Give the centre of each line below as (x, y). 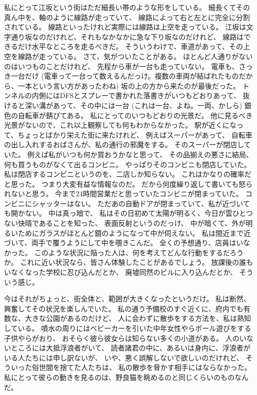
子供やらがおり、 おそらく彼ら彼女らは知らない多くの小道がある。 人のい (125, 338)
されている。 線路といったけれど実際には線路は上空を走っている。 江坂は (125, 27)
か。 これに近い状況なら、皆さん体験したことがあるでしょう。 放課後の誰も (129, 262)
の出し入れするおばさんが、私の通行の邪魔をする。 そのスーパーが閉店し (124, 144)
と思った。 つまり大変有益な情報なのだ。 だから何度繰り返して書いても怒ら (128, 183)
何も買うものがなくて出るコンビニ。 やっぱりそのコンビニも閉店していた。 (127, 164)
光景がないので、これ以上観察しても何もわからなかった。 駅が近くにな (120, 125)
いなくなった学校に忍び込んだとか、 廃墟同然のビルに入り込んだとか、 (121, 272)
